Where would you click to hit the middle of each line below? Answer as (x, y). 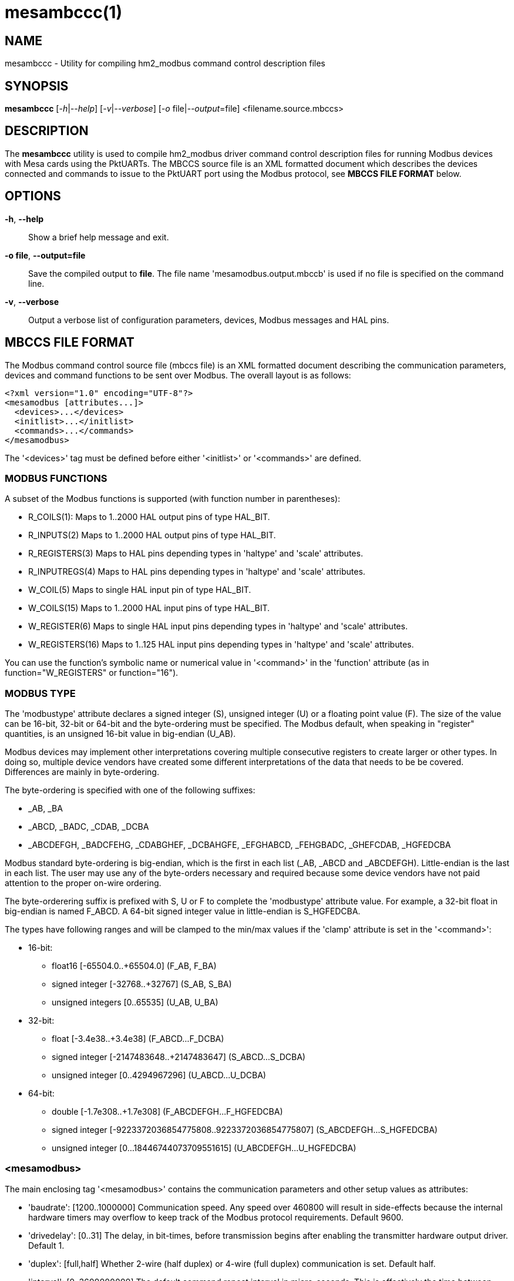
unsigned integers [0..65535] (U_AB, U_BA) (135, 1002)
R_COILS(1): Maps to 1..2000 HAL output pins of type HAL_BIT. (149, 517)
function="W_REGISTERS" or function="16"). (92, 673)
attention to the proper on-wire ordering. (83, 883)
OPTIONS (33, 196)
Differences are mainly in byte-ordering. (82, 772)
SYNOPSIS (37, 86)
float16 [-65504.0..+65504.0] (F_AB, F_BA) (134, 966)
